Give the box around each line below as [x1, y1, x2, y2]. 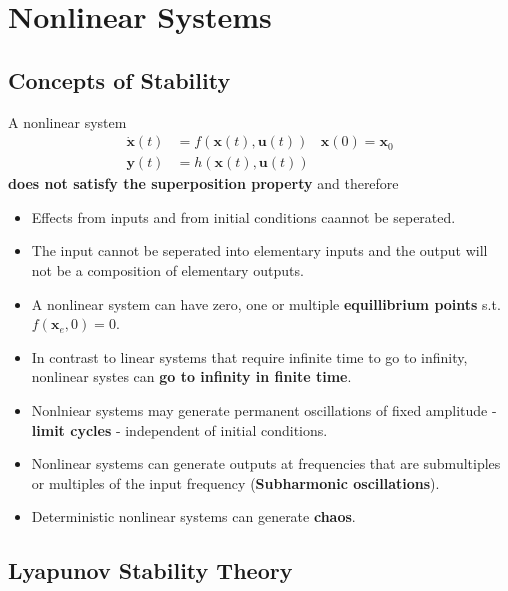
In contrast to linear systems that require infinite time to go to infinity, [31, 346, 468, 367]
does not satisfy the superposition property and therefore [8, 173, 399, 194]
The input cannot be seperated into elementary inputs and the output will [31, 240, 488, 261]
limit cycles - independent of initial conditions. [31, 419, 328, 440]
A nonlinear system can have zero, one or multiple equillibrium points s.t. [31, 293, 501, 314]
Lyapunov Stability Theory [8, 555, 293, 586]
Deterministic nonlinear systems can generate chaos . [31, 506, 356, 527]
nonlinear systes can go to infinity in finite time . [31, 366, 352, 387]
